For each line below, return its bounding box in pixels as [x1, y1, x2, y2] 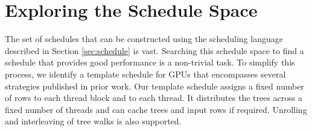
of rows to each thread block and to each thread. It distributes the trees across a [5, 91, 302, 104]
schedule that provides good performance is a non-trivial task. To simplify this [5, 56, 295, 69]
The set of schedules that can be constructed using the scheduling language [5, 32, 283, 45]
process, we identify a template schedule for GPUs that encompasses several [5, 67, 286, 80]
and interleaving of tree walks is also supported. [5, 115, 182, 127]
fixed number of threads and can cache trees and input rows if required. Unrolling [5, 103, 307, 115]
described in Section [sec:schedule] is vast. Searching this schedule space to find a [5, 44, 304, 56]
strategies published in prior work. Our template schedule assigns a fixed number [5, 79, 304, 92]
